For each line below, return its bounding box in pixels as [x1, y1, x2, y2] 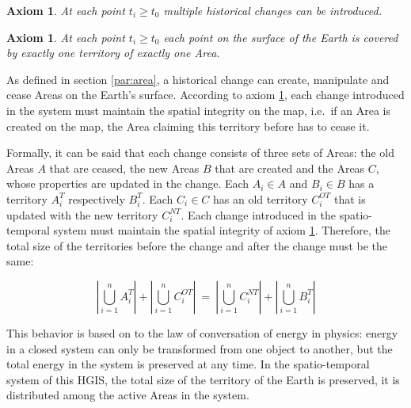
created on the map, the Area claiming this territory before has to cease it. [6, 117, 370, 134]
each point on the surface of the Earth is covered [163, 29, 398, 45]
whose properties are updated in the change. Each [6, 175, 249, 192]
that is [333, 190, 366, 207]
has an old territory [213, 190, 308, 207]
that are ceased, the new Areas [49, 159, 200, 176]
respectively [68, 190, 125, 207]
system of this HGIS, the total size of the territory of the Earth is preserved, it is [6, 371, 400, 387]
